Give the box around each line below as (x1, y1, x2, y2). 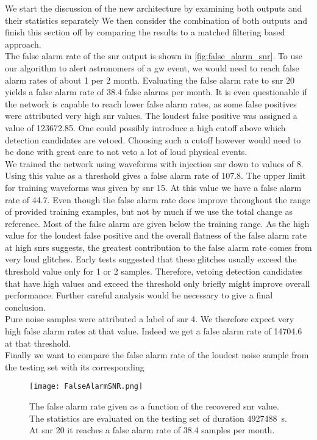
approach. (5, 37, 41, 50)
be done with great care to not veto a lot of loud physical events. (5, 145, 248, 158)
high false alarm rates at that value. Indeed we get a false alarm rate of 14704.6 (5, 325, 302, 337)
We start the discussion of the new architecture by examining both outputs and (5, 2, 302, 14)
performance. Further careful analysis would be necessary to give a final (5, 289, 273, 301)
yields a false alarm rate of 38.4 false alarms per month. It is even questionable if (5, 85, 307, 98)
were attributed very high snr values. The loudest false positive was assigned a (5, 109, 297, 122)
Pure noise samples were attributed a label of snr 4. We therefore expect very (5, 312, 294, 325)
